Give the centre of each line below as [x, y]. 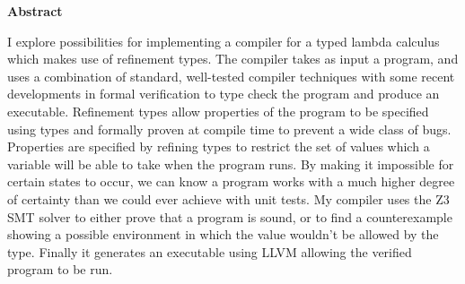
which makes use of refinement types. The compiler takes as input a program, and [233, 59]
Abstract [35, 11]
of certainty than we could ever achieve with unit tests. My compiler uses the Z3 [228, 198]
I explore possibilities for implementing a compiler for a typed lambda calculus [224, 41]
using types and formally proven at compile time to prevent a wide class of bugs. [229, 129]
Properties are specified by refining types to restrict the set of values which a [219, 146]
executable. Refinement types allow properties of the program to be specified [218, 111]
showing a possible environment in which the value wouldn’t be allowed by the [223, 234]
